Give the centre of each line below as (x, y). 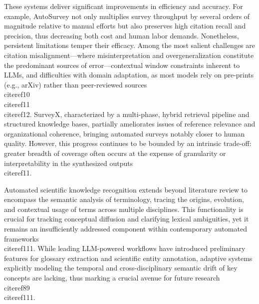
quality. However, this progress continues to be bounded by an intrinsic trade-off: (128, 143)
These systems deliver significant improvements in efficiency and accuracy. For (124, 6)
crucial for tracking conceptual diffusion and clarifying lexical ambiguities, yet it (127, 219)
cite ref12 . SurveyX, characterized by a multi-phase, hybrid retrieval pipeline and (127, 114)
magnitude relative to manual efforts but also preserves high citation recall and (125, 26)
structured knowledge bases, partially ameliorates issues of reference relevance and (130, 124)
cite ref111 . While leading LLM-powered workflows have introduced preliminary (125, 248)
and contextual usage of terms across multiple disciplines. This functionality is (124, 209)
